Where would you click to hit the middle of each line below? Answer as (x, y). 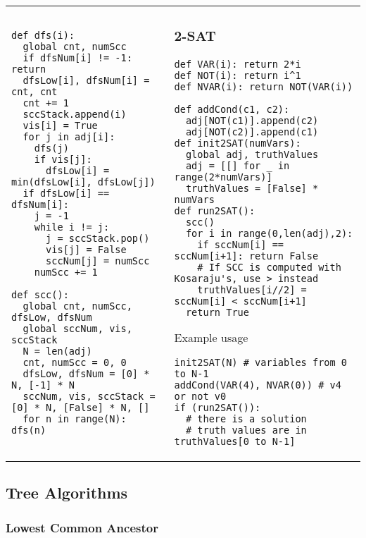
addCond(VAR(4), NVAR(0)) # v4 (258, 385)
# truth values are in (246, 430)
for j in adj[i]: (69, 137)
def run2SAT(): (215, 210)
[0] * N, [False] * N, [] (81, 408)
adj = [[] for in (238, 165)
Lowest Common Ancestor (82, 527)
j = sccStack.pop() (98, 239)
